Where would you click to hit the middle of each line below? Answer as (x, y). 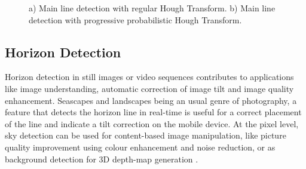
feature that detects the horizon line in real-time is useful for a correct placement (153, 112)
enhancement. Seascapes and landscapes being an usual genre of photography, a (151, 100)
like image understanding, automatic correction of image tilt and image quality (149, 88)
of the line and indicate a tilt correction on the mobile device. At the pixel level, (152, 123)
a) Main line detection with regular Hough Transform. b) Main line (152, 8)
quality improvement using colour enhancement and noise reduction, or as (140, 147)
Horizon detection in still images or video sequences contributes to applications (149, 77)
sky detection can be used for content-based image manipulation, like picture (146, 135)
